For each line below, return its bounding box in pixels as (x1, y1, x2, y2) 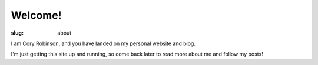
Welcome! (11, 9, 62, 22)
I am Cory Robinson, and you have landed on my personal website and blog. (11, 40, 196, 47)
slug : (11, 29, 24, 36)
